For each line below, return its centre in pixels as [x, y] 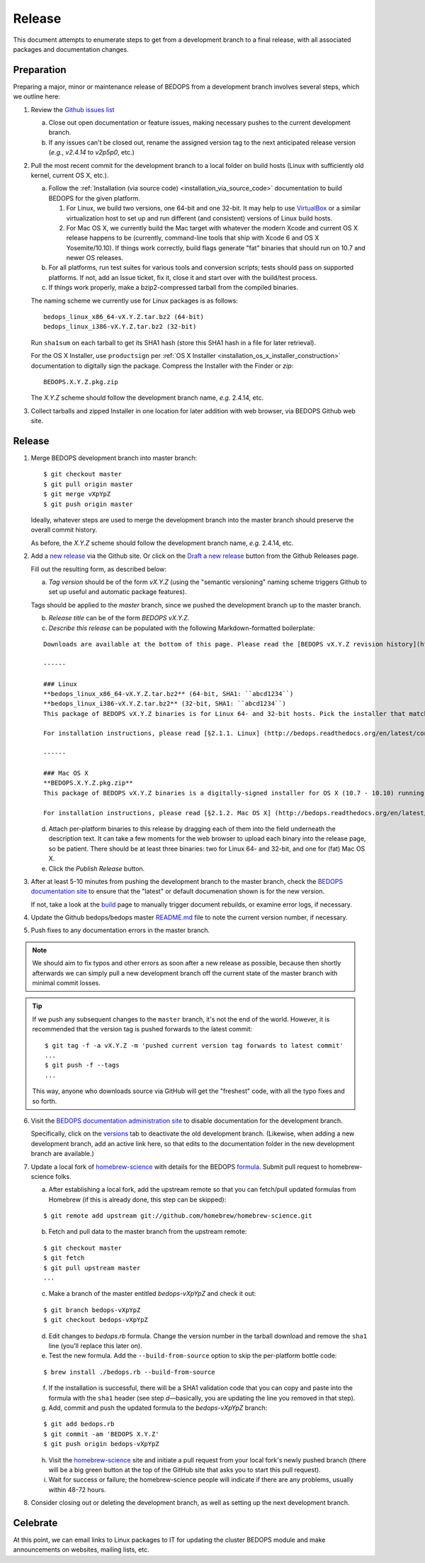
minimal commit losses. [66, 983]
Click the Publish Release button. [97, 868]
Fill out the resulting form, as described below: [98, 569]
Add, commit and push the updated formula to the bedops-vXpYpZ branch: [158, 1408]
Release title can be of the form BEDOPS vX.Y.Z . [119, 618]
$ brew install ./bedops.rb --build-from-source [129, 1372]
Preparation [40, 70]
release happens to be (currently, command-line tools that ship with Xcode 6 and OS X [193, 238]
